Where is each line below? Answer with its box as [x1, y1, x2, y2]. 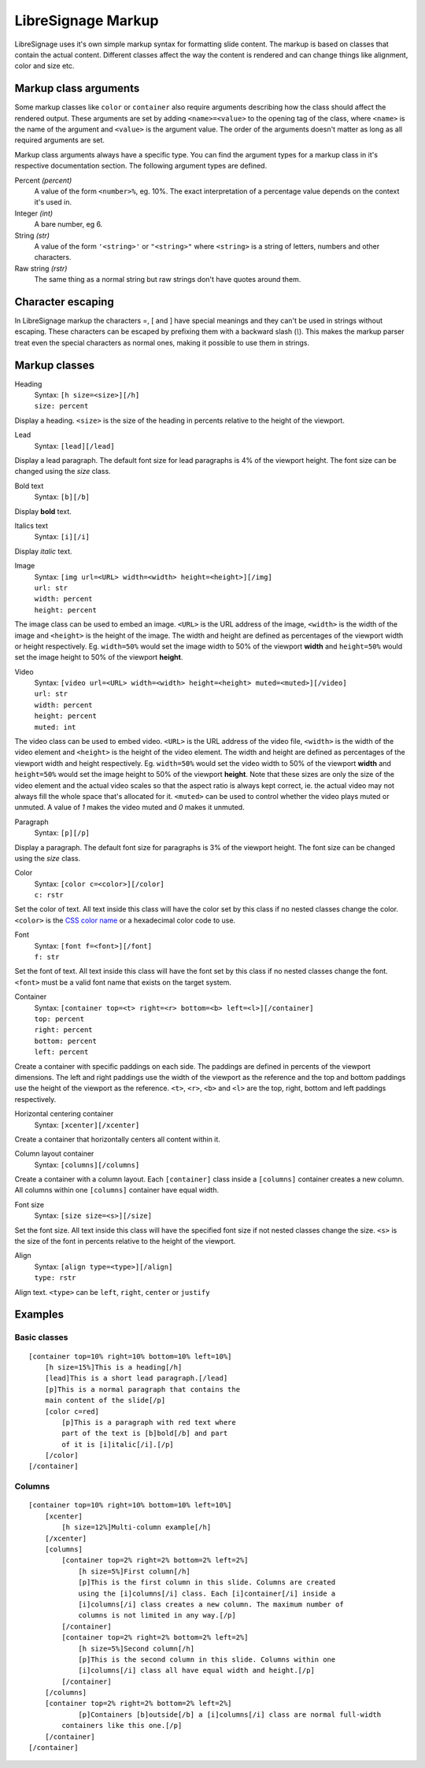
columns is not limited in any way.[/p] [78, 1611, 236, 1620]
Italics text [14, 520, 49, 531]
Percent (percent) [14, 176, 72, 185]
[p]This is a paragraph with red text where [61, 1418, 236, 1426]
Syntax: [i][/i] [34, 532, 91, 542]
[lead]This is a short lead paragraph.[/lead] [44, 1374, 228, 1383]
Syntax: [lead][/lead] [34, 441, 115, 450]
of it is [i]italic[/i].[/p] [61, 1440, 175, 1448]
